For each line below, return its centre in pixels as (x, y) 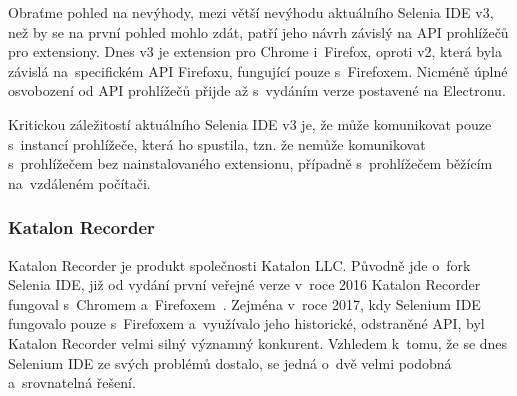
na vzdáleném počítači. (79, 182)
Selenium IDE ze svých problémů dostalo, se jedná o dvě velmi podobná (230, 362)
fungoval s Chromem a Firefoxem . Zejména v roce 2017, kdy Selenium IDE (244, 303)
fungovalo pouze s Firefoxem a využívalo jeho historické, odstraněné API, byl (246, 323)
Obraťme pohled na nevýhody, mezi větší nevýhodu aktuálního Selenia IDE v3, (251, 12)
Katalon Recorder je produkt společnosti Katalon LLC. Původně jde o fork (239, 264)
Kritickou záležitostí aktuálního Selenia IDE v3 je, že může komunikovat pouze (250, 123)
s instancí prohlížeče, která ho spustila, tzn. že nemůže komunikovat (217, 143)
